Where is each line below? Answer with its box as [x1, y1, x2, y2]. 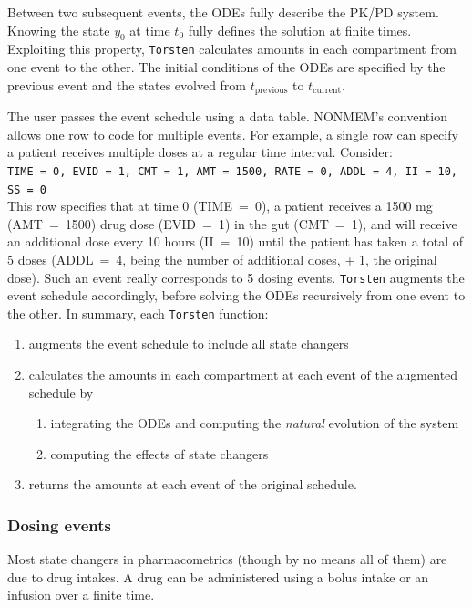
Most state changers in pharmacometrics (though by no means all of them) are [7, 549, 447, 569]
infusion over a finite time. [7, 585, 155, 604]
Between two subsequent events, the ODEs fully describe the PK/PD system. [7, 3, 439, 21]
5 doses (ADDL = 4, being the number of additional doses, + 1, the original [7, 249, 437, 268]
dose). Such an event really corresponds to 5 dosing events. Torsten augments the [7, 267, 465, 287]
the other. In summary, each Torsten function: [7, 303, 269, 322]
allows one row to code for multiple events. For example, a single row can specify [7, 124, 458, 143]
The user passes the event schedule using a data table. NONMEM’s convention [7, 107, 447, 126]
